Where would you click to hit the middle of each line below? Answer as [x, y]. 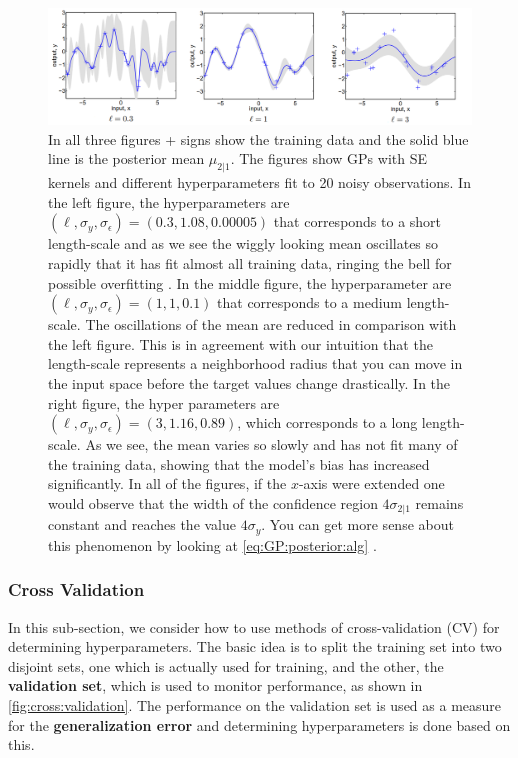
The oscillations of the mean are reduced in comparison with [271, 324]
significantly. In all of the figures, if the [167, 483]
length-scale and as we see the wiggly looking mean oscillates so [243, 243]
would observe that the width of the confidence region [213, 502]
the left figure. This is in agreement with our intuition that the [240, 343]
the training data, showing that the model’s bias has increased [239, 463]
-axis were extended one [371, 483]
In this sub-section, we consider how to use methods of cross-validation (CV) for [254, 626]
